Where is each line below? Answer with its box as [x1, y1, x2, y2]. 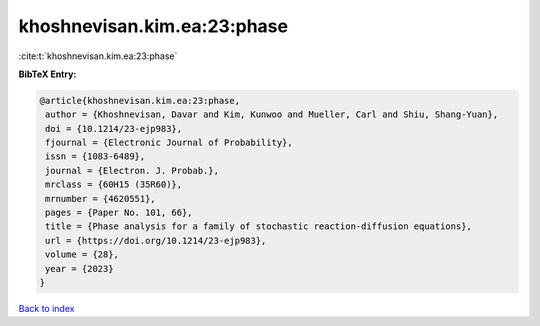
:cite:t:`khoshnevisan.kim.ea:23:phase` [18, 50, 178, 62]
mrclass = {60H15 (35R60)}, [45, 179, 183, 190]
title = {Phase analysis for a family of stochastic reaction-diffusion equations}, [45, 221, 472, 232]
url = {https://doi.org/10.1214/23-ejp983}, [45, 235, 267, 246]
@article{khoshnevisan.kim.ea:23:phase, [39, 95, 240, 106]
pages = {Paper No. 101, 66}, [45, 207, 194, 219]
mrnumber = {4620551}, [45, 193, 157, 204]
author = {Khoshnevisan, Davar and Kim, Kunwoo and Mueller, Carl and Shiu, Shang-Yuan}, [45, 109, 499, 120]
